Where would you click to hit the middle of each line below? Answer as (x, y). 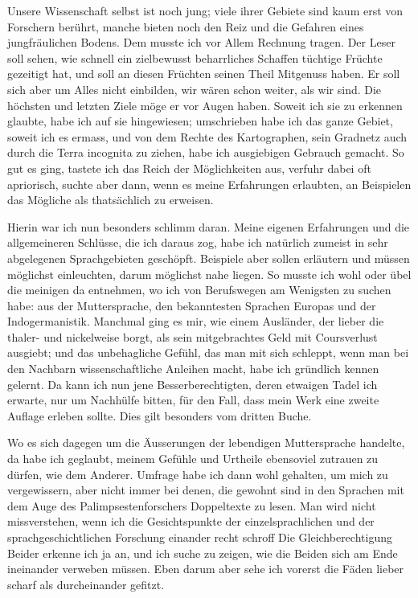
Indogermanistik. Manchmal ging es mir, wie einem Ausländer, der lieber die (196, 321)
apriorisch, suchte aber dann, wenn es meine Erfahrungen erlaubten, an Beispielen (209, 184)
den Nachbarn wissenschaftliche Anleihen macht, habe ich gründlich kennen (193, 369)
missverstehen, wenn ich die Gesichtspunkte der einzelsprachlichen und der (191, 521)
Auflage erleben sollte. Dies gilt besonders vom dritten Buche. (160, 415)
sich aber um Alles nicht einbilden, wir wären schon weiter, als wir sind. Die (195, 89)
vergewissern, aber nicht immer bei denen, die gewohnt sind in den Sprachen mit (206, 490)
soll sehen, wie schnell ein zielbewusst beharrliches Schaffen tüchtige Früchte (195, 57)
